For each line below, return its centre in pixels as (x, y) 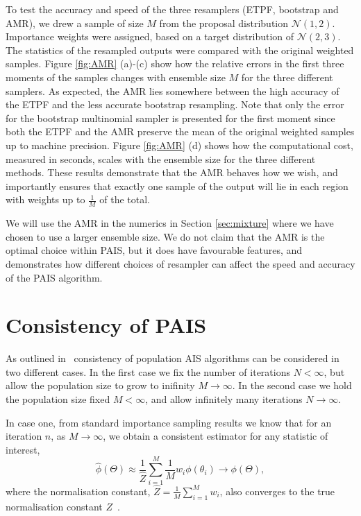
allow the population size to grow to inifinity (100, 385)
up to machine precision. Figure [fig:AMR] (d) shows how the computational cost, (179, 145)
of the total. (125, 199)
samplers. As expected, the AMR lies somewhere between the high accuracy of (173, 91)
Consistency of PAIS (106, 325)
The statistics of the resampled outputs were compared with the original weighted (180, 50)
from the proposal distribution (224, 23)
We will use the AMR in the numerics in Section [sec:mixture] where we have (170, 223)
